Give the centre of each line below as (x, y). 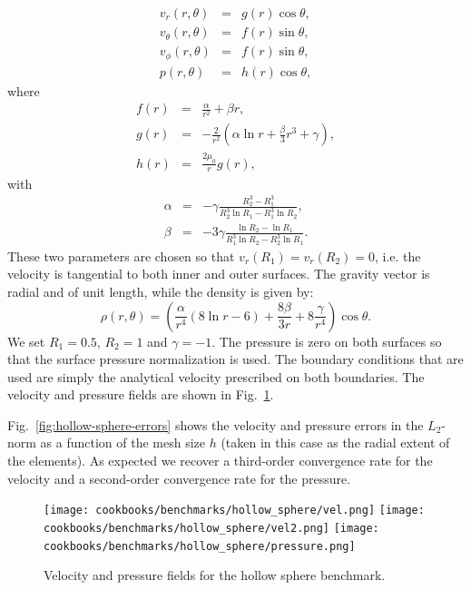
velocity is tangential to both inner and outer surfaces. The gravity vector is (219, 274)
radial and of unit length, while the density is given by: (161, 291)
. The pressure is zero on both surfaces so (327, 341)
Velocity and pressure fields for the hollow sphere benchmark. (215, 575)
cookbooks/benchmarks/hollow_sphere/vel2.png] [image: (211, 528)
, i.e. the (398, 256)
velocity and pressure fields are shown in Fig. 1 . (141, 394)
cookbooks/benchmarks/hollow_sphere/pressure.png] (200, 546)
